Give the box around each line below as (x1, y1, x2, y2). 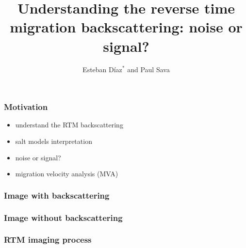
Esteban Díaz (82, 64, 122, 74)
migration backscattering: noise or (10, 17, 243, 37)
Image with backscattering (4, 189, 110, 201)
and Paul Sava (127, 64, 170, 74)
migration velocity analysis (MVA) (15, 169, 118, 179)
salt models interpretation (15, 136, 92, 146)
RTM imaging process (4, 233, 92, 246)
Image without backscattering (4, 211, 123, 223)
